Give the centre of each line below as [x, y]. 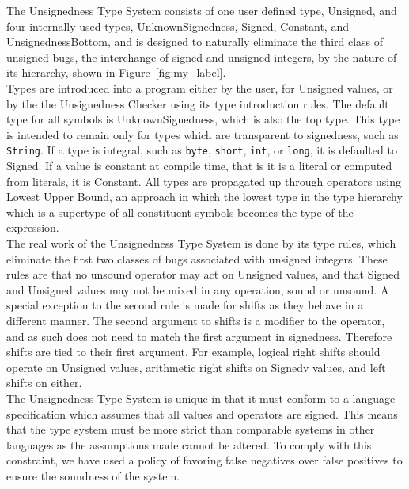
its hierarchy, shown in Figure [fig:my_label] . [116, 72]
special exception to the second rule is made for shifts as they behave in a [185, 305]
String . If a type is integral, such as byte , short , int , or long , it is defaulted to [202, 150]
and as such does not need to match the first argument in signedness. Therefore [199, 336]
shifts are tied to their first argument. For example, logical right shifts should [193, 352]
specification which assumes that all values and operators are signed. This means [202, 413]
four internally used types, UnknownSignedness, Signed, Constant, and [178, 26]
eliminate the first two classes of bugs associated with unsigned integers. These [197, 258]
